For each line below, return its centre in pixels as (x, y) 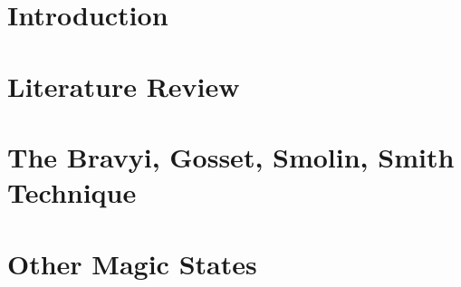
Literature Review (124, 86)
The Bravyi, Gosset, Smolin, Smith (231, 156)
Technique (72, 192)
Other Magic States (132, 263)
